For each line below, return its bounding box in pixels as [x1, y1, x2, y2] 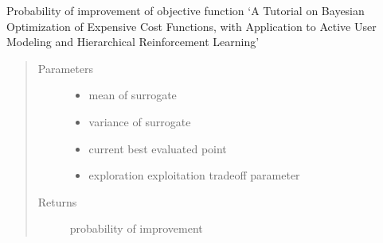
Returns [37, 193, 77, 210]
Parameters [37, 60, 93, 76]
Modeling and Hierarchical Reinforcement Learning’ [6, 33, 260, 50]
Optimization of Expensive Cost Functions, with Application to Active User [6, 17, 377, 34]
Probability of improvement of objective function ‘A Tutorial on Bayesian [6, 2, 365, 18]
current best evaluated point [88, 140, 227, 156]
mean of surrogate [88, 87, 177, 103]
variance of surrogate [88, 113, 191, 129]
